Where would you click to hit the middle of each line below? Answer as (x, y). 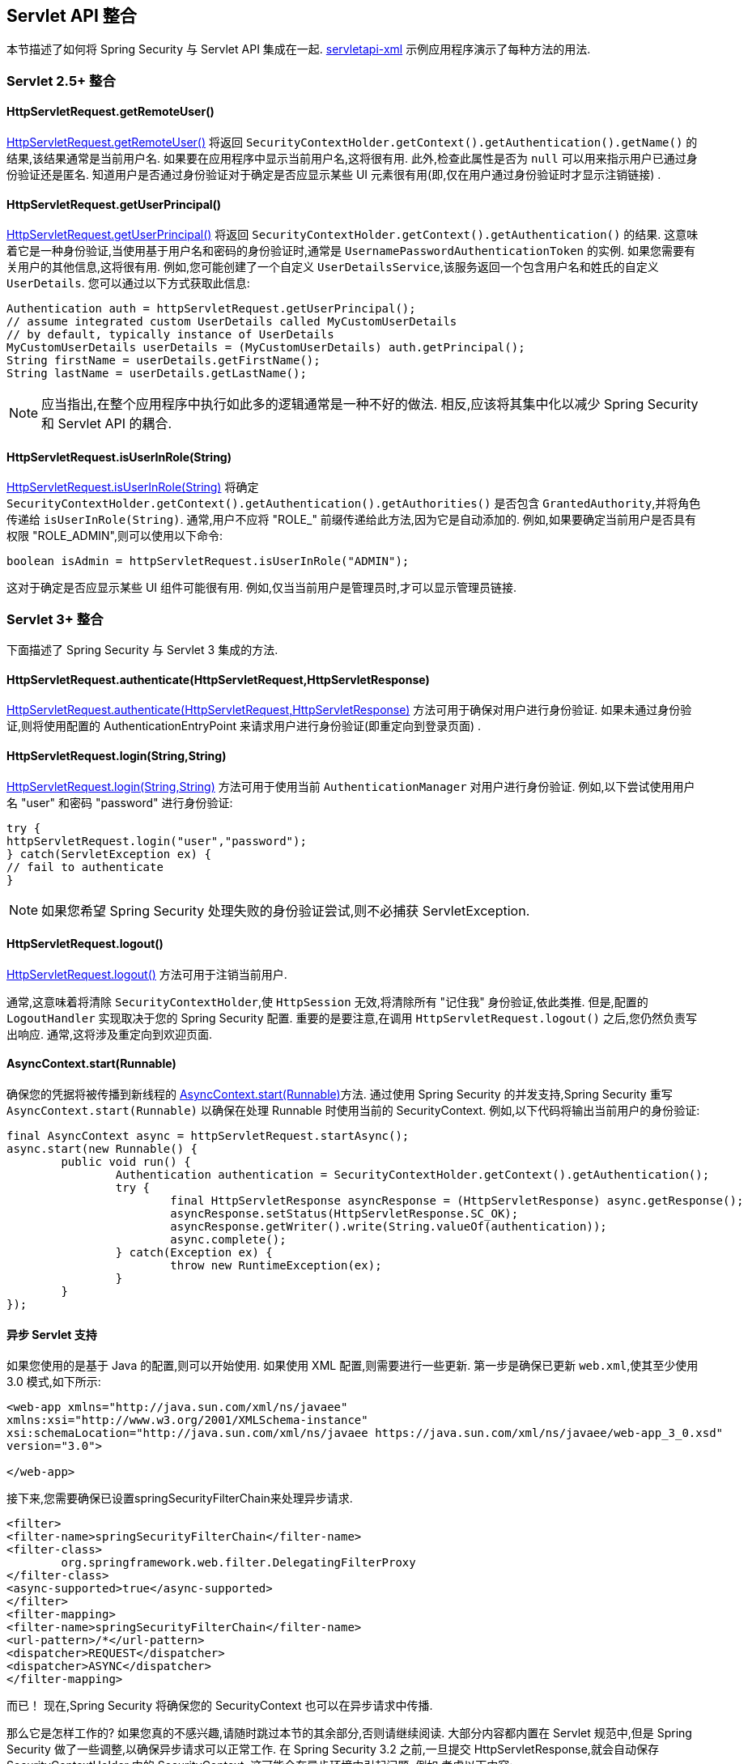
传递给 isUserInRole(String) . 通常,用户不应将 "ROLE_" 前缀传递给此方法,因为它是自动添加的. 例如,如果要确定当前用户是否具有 (351, 520)
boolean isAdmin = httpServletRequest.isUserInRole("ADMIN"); (208, 561)
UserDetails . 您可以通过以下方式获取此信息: (128, 283)
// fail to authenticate (85, 867)
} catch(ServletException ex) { (109, 854)
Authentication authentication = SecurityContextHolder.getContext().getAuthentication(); (412, 1175)
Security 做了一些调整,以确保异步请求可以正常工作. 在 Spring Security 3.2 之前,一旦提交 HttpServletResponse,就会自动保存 (333, 1749)
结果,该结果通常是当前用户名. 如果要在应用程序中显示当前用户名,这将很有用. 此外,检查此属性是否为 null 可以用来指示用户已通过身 (352, 159)
